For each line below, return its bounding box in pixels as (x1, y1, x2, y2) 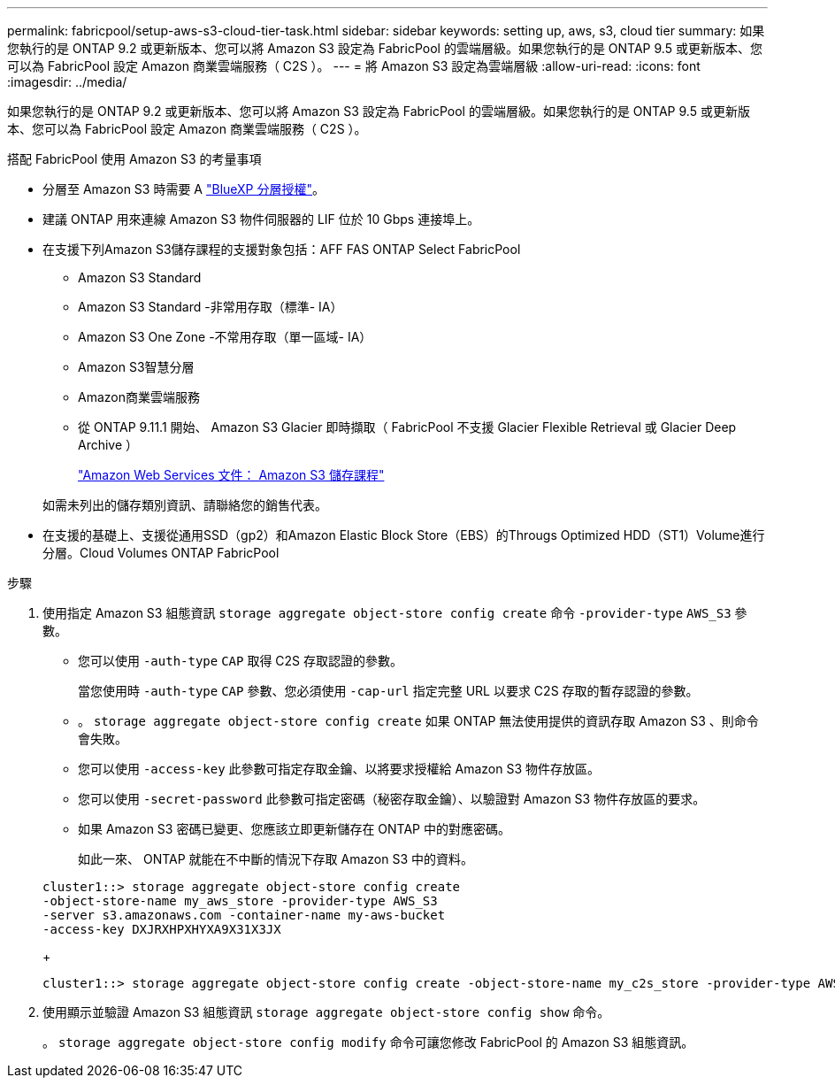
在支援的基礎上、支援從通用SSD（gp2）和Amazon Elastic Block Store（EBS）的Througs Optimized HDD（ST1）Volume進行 (42, 527, 765, 542)
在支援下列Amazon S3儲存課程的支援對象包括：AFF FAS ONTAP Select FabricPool (42, 242, 521, 257)
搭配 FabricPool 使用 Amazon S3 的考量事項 (7, 151, 262, 166)
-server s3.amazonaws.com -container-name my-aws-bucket (42, 908, 446, 922)
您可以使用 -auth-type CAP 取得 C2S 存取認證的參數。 (78, 653, 403, 668)
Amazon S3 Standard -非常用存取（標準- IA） (78, 299, 343, 314)
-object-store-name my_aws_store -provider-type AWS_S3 (42, 894, 438, 908)
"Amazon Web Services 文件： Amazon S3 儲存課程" (78, 467, 385, 482)
